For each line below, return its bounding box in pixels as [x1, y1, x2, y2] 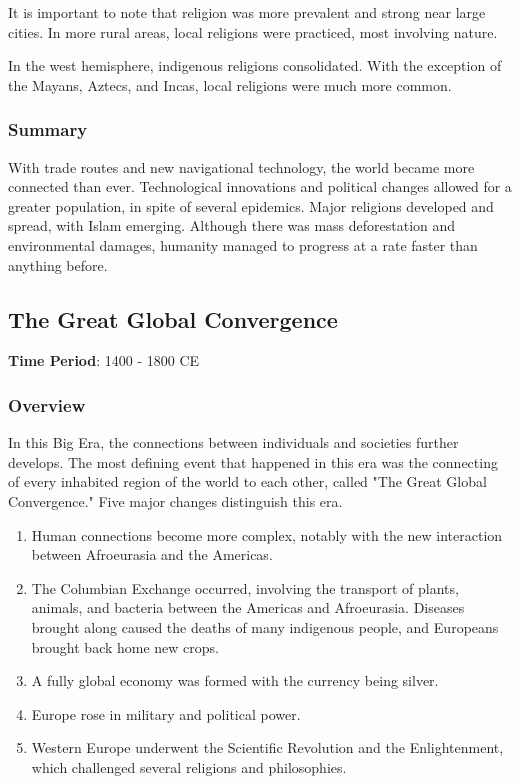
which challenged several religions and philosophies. [31, 756, 347, 777]
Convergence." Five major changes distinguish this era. [8, 490, 343, 511]
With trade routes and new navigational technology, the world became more [8, 156, 475, 177]
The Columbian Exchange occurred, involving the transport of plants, [31, 577, 459, 598]
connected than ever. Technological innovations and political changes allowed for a [8, 176, 512, 197]
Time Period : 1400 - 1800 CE [8, 350, 200, 371]
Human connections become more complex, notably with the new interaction [31, 524, 503, 545]
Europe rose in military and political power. [31, 703, 301, 724]
